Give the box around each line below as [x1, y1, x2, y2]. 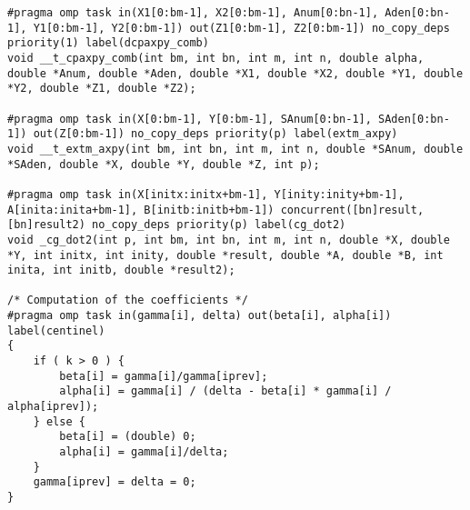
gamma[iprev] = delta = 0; [33, 475, 196, 489]
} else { [33, 415, 85, 428]
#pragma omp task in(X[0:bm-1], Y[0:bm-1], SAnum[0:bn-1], [7, 112, 372, 125]
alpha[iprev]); [7, 400, 99, 414]
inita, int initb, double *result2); [7, 264, 235, 277]
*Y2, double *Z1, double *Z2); [7, 82, 196, 95]
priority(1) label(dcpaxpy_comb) [7, 36, 209, 50]
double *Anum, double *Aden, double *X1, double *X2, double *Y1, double [7, 66, 464, 80]
